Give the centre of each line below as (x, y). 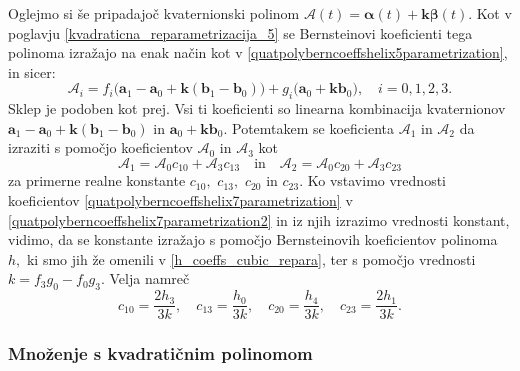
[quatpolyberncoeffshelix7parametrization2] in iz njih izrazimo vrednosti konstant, (259, 219)
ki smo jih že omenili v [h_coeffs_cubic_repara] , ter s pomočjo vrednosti (251, 258)
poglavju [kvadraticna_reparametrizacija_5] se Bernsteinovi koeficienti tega (240, 32)
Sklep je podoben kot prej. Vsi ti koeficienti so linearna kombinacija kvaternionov (257, 108)
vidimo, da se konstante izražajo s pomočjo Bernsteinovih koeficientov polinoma (253, 239)
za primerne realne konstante (97, 180)
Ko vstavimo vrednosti (376, 180)
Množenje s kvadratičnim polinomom (160, 353)
